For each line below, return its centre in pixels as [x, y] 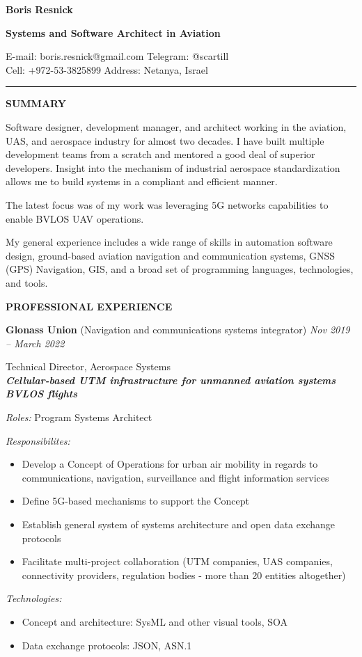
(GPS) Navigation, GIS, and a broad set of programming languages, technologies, [180, 269]
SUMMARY [36, 103]
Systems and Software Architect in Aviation [113, 32]
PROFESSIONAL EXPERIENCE [89, 306]
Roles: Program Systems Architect [79, 417]
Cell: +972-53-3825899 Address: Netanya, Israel [107, 69]
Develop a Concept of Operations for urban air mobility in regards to [170, 464]
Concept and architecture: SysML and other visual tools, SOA [155, 622]
